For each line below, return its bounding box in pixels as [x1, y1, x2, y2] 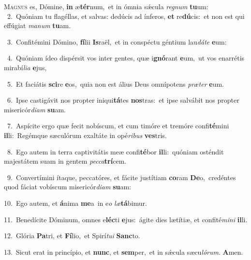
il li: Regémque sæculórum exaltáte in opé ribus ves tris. [4, 130, 167, 140]
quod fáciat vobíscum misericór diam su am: [4, 182, 132, 192]
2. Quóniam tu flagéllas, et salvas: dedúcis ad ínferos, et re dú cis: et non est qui [7, 11, 245, 21]
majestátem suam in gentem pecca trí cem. [4, 156, 127, 166]
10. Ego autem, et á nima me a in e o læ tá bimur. [4, 198, 147, 208]
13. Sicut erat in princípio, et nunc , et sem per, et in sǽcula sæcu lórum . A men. [4, 246, 243, 257]
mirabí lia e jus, [4, 62, 47, 72]
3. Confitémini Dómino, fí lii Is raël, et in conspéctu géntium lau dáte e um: [7, 36, 227, 46]
